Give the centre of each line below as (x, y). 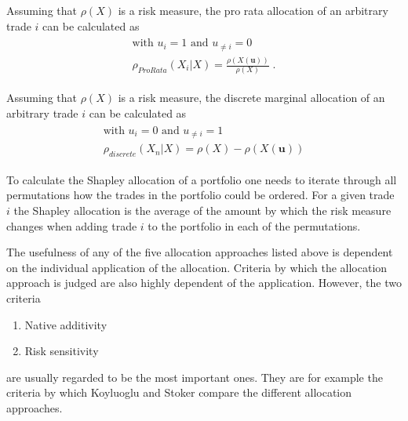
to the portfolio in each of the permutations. (254, 225)
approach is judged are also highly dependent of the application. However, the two (204, 283)
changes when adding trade (72, 225)
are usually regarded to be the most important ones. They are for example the (195, 377)
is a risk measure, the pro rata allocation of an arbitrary (253, 10)
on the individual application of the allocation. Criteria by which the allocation (197, 267)
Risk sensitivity (62, 351)
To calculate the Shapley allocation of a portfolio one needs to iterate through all (202, 179)
